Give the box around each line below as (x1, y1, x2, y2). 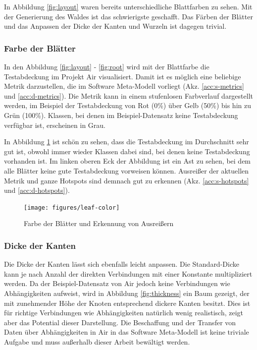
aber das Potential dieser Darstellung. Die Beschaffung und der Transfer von (4, 317, 236, 327)
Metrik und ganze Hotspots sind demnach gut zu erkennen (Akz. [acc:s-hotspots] (4, 175, 249, 185)
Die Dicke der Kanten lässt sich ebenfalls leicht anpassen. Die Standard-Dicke (4, 259, 239, 269)
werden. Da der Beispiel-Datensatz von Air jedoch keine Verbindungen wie (4, 278, 230, 289)
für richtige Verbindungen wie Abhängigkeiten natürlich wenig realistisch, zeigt (4, 307, 243, 318)
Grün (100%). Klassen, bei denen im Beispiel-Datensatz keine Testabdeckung (4, 110, 238, 120)
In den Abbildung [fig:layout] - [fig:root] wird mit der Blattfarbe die (4, 61, 209, 71)
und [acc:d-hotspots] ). (4, 185, 70, 195)
